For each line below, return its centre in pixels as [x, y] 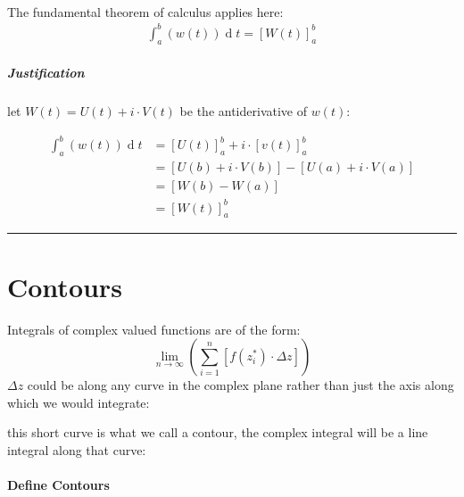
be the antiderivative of [243, 111]
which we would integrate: [79, 402]
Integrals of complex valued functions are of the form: [154, 329]
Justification [46, 73]
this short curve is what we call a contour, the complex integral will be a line [218, 432]
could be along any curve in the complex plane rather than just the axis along [240, 385]
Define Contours [58, 485]
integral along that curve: [77, 449]
